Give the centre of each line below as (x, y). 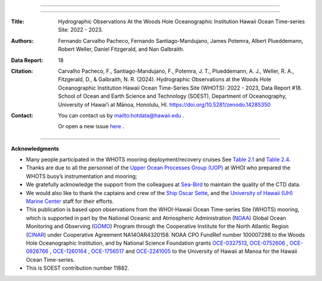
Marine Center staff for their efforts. (70, 201)
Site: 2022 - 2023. (80, 30)
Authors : (22, 41)
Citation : (22, 71)
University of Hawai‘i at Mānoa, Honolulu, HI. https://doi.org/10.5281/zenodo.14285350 (164, 104)
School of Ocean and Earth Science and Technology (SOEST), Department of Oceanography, (172, 96)
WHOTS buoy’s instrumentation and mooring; (81, 176)
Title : (18, 21)
